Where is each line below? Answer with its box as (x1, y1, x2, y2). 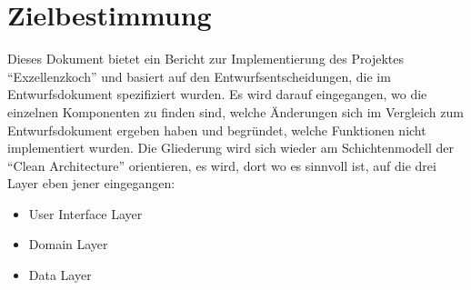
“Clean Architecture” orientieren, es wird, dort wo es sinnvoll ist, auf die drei (7, 155, 436, 175)
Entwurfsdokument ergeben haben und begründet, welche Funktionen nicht (7, 120, 426, 139)
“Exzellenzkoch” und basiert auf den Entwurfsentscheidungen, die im (7, 66, 391, 85)
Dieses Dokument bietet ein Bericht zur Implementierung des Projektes (7, 49, 404, 68)
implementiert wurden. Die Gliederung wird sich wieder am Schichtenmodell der (7, 138, 454, 157)
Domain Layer (28, 235, 108, 254)
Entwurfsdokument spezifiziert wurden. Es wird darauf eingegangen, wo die (7, 85, 427, 104)
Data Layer (28, 265, 92, 285)
